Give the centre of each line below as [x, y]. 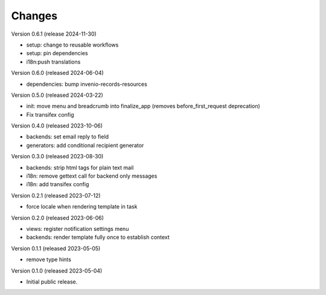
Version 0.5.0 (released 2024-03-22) [57, 95]
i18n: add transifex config [58, 184]
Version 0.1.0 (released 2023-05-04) [57, 271]
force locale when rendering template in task [82, 207]
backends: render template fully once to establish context [98, 237]
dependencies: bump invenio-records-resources [87, 84]
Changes [34, 16]
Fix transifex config [50, 114]
